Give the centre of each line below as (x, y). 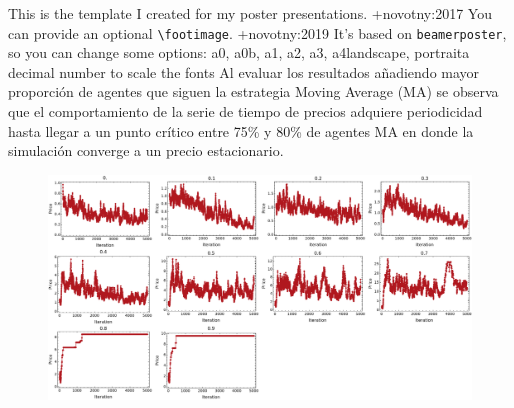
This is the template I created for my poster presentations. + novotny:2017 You (250, 13)
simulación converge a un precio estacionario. (146, 150)
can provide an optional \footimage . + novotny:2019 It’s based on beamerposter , (257, 32)
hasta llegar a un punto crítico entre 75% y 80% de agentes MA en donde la (241, 130)
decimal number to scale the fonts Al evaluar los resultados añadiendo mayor (244, 71)
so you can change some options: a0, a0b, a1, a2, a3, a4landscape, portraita (239, 52)
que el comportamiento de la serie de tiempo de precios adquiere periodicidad (245, 111)
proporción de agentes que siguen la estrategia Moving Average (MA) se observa (253, 91)
